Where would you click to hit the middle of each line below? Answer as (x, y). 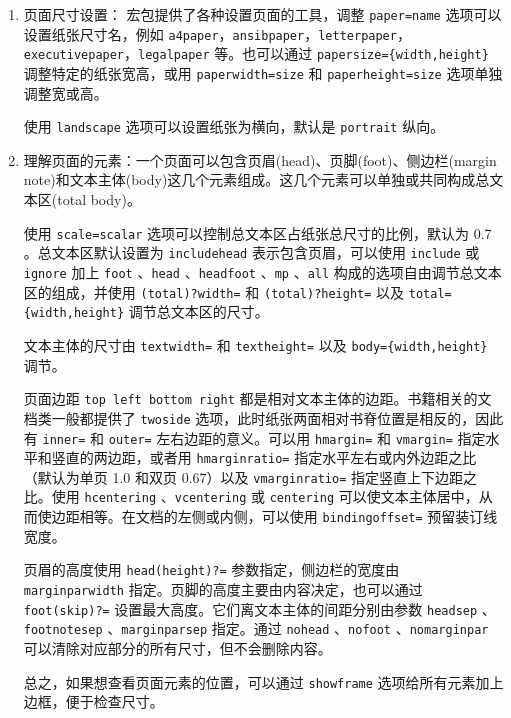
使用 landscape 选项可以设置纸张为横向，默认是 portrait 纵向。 (234, 126)
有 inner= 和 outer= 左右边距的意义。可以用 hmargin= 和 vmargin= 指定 (254, 437)
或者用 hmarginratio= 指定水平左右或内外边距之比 (313, 457)
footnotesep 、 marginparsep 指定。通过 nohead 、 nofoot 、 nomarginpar (256, 628)
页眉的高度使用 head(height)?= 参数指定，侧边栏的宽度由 (211, 569)
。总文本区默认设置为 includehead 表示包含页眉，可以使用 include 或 (251, 252)
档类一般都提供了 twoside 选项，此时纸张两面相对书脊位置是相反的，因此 (263, 417)
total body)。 (99, 199)
